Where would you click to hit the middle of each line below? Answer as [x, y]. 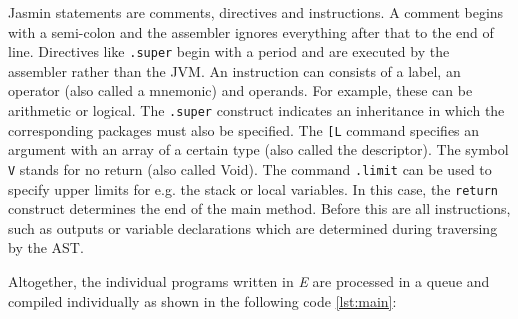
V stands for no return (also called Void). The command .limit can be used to [250, 168]
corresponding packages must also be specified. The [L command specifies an [244, 129]
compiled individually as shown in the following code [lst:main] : [202, 300]
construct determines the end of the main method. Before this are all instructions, [259, 208]
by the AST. [46, 247]
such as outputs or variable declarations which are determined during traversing [253, 227]
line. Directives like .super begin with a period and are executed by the [229, 51]
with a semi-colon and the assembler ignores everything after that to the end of [251, 31]
